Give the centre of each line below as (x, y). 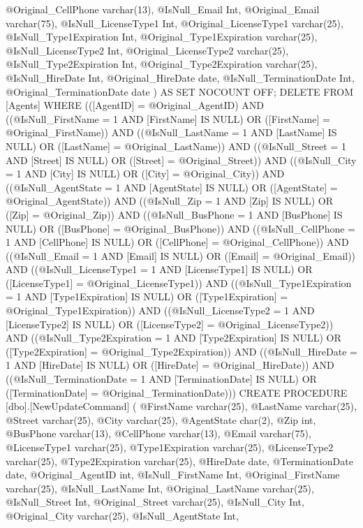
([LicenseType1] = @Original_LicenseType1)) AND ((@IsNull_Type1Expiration (179, 283)
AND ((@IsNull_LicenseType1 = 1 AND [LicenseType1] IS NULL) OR (159, 269)
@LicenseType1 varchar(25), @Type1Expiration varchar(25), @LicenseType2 (170, 447)
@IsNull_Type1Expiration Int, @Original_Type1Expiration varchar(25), (162, 37)
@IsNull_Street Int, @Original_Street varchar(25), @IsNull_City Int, (155, 502)
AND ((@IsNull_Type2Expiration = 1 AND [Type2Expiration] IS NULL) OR (173, 338)
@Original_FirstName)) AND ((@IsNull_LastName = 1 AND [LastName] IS (171, 132)
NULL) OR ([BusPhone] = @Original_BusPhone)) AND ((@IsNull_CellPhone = (181, 228)
